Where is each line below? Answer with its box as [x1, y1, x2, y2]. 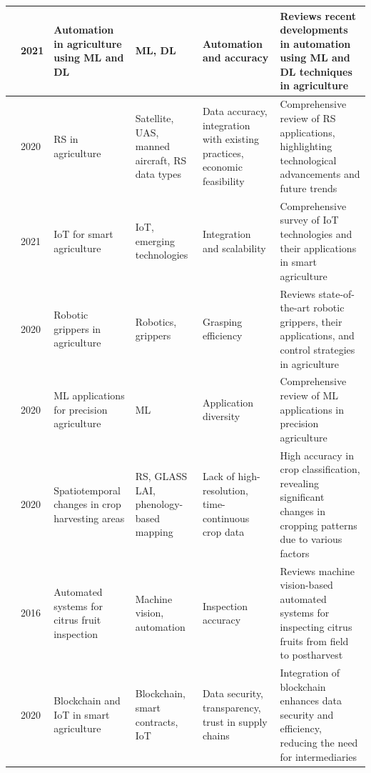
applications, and [280, 328, 355, 343]
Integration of [280, 664, 340, 679]
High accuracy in [280, 447, 354, 462]
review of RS [280, 110, 336, 125]
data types [135, 166, 182, 181]
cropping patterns [280, 517, 357, 532]
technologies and [280, 226, 352, 241]
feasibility [202, 174, 245, 189]
